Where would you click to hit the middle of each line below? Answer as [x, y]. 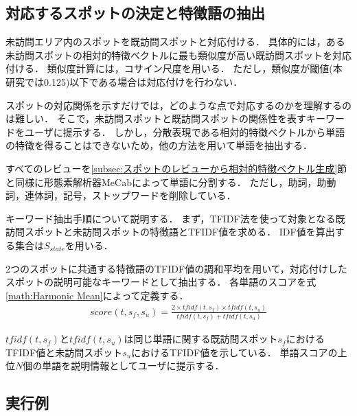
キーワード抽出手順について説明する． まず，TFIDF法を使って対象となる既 [175, 218]
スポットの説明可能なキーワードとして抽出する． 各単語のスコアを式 [161, 282]
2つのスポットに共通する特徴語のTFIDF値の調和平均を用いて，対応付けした [176, 268]
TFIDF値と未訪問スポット [64, 352]
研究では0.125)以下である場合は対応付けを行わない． [124, 81]
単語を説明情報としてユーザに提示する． [133, 366]
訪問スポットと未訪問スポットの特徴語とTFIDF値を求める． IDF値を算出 [170, 232]
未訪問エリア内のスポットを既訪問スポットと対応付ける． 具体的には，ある [175, 42]
